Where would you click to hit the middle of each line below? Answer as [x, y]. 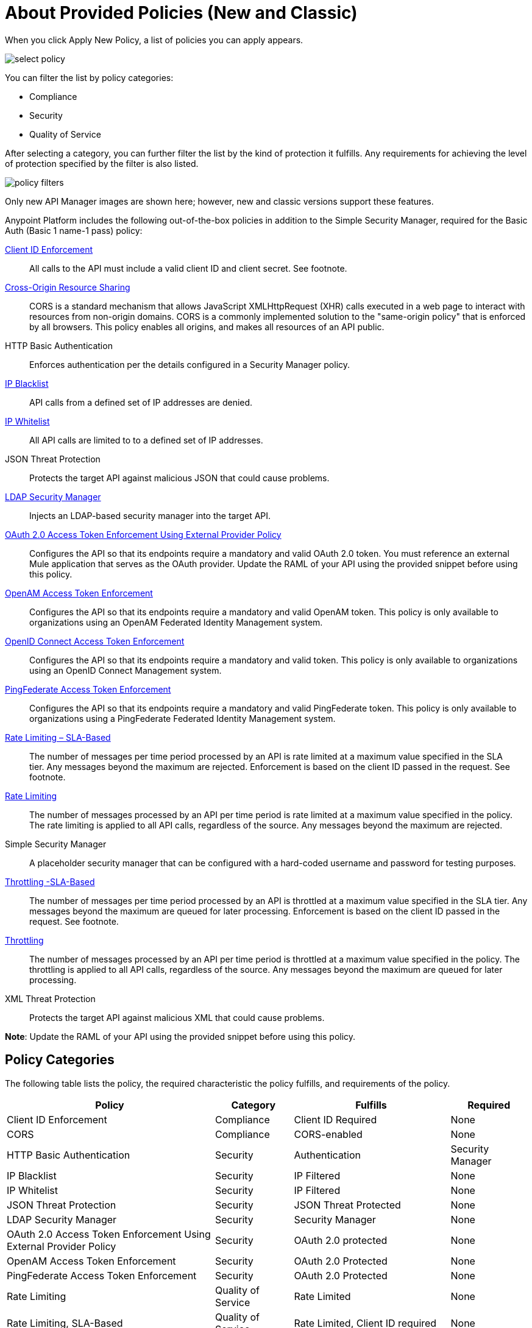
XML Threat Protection [50, 998]
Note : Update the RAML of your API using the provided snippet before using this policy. [180, 1036]
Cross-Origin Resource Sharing [68, 287]
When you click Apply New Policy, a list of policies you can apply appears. [154, 40]
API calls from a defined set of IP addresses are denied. [141, 402]
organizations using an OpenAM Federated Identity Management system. [176, 622]
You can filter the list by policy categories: [89, 77]
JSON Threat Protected [347, 1205]
